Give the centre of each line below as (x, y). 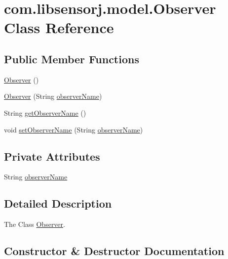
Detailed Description (58, 203)
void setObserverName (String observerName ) (74, 129)
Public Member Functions (72, 59)
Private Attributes (52, 156)
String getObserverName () (45, 112)
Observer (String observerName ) (53, 96)
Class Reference (59, 27)
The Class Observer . (35, 224)
